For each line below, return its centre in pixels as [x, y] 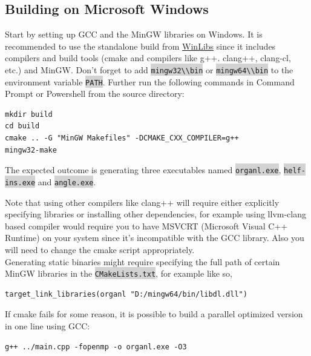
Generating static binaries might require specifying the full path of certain [142, 261]
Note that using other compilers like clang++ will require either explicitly [142, 202]
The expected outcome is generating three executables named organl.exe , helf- [155, 170]
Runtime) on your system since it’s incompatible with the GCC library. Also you [155, 238]
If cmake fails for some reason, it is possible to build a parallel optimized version [154, 314]
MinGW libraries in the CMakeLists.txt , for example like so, [119, 273]
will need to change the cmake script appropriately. [100, 249]
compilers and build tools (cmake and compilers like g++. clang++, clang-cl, [148, 58]
